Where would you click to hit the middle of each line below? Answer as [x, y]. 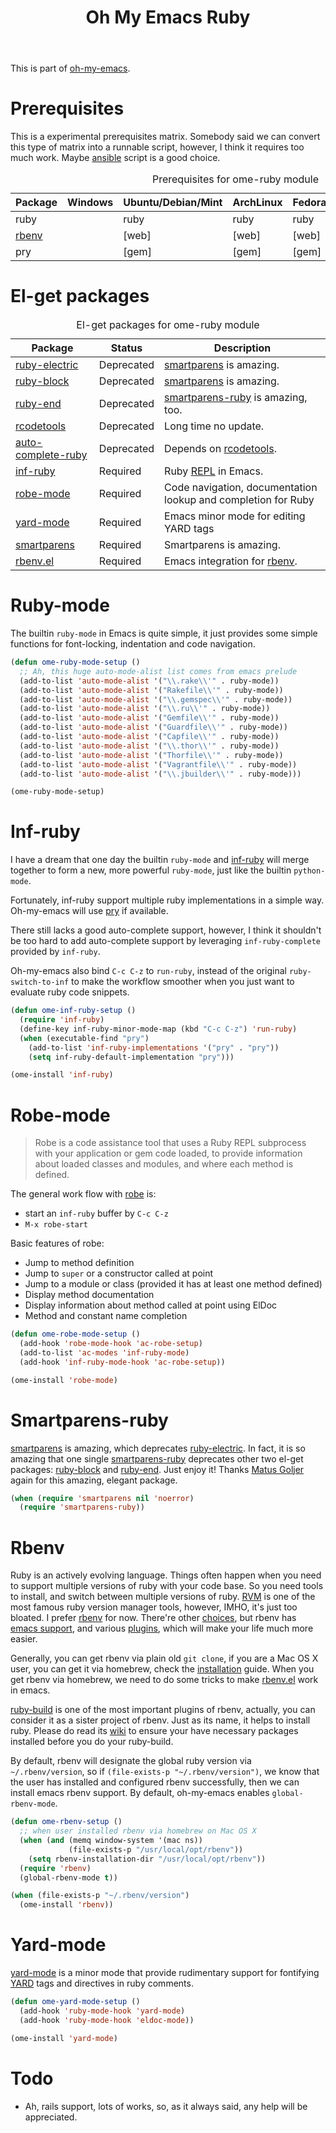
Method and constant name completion [106, 1316]
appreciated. [51, 2117]
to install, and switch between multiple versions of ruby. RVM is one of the [163, 1597]
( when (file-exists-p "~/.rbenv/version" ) [100, 1896]
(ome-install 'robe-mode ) [64, 1380]
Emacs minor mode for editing [235, 516]
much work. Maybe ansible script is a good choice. [115, 158]
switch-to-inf [40, 982]
